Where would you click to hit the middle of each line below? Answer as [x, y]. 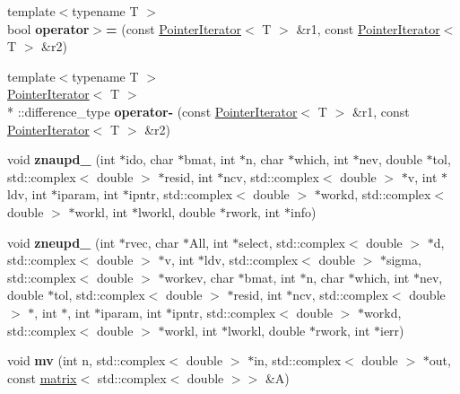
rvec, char [152, 242]
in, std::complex [298, 360]
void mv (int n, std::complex [87, 360]
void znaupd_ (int [61, 159]
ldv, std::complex [251, 260]
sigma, [404, 260]
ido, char [150, 159]
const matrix [42, 377]
